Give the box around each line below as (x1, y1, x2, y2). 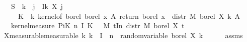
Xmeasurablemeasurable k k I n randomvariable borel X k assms (4, 30, 243, 40)
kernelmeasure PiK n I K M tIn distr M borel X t (11, 20, 185, 31)
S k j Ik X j (11, 1, 63, 11)
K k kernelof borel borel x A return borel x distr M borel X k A (18, 10, 240, 21)
